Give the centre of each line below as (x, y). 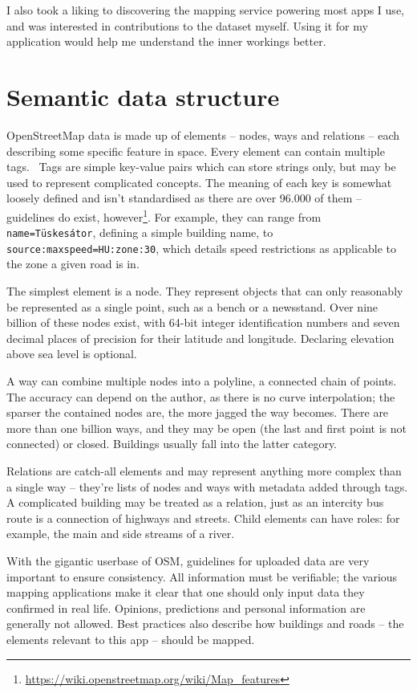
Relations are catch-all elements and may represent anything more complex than (204, 470)
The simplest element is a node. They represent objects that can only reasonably (205, 291)
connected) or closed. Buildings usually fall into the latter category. (172, 444)
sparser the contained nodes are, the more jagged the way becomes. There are (198, 412)
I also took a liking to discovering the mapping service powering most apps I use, (205, 10)
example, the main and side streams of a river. (121, 534)
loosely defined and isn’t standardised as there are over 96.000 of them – (184, 198)
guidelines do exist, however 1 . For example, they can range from (164, 215)
